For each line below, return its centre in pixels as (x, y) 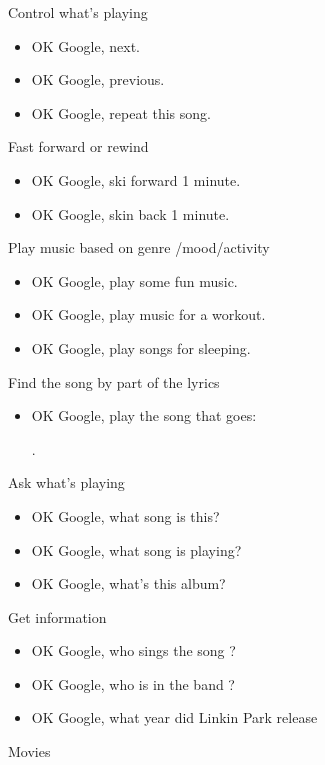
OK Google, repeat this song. (121, 112)
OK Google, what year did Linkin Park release (174, 717)
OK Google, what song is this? (125, 515)
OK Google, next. (86, 45)
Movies (29, 751)
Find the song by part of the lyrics (114, 381)
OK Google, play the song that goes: (144, 415)
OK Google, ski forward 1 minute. (136, 179)
